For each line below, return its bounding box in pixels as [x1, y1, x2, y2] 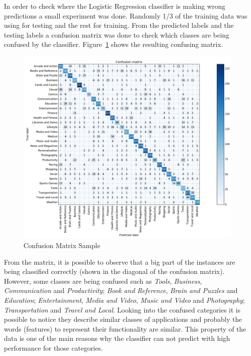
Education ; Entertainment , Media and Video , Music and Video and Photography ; [4, 295, 245, 305]
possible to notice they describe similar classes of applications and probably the [4, 314, 242, 324]
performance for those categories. [4, 342, 103, 353]
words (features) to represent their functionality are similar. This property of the [4, 323, 246, 334]
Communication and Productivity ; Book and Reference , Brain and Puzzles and [4, 285, 238, 295]
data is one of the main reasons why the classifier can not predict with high [4, 333, 230, 343]
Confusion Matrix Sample [23, 240, 100, 251]
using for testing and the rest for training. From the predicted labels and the [4, 20, 234, 30]
